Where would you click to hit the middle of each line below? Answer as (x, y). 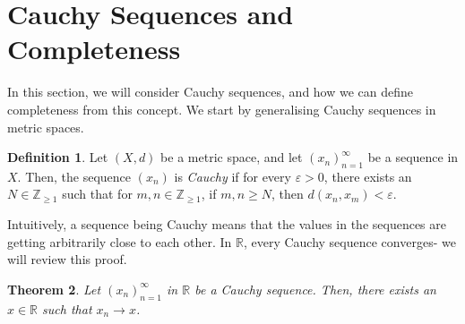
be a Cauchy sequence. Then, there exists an (315, 289)
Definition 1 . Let (58, 157)
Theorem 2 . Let (54, 289)
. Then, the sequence (74, 176)
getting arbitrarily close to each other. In (120, 241)
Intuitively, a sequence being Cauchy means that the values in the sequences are (227, 224)
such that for (97, 194)
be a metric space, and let (232, 157)
